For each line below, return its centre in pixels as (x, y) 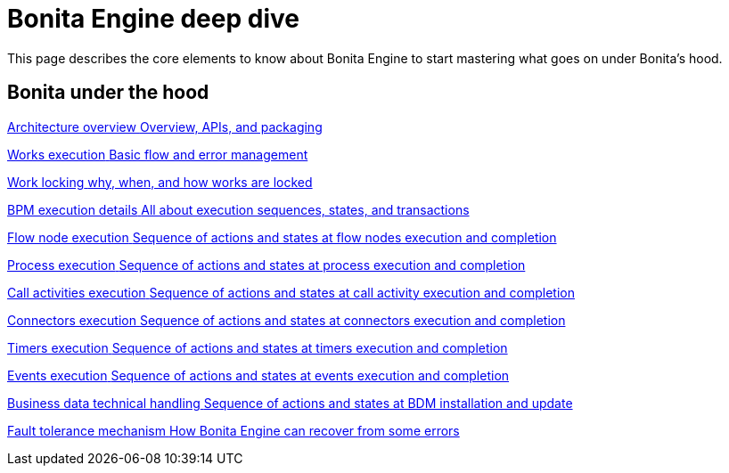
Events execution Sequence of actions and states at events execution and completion (258, 375)
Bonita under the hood (108, 93)
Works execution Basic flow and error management (158, 154)
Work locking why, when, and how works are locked (160, 182)
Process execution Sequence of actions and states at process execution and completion (266, 265)
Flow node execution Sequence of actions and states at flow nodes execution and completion (282, 237)
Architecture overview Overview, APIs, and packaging (165, 126)
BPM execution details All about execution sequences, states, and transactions (238, 209)
